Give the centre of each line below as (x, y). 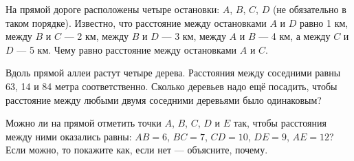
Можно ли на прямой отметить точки (84, 123)
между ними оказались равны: (69, 136)
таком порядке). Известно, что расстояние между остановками (136, 22)
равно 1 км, (324, 22)
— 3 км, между (194, 36)
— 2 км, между (97, 36)
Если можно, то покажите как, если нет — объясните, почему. (137, 150)
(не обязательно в (309, 9)
